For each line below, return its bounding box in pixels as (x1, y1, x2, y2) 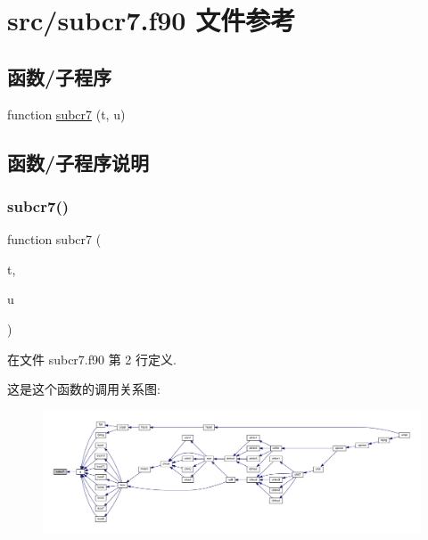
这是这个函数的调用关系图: (7, 380, 160, 398)
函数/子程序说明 (7, 148, 150, 176)
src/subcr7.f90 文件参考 (7, 2, 296, 38)
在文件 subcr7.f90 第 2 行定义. (7, 349, 177, 368)
